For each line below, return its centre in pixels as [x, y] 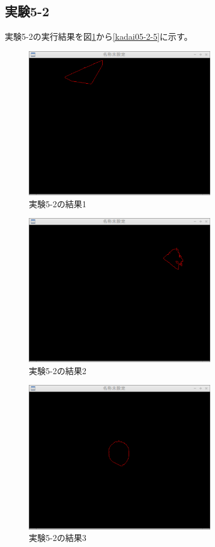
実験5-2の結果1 [58, 203]
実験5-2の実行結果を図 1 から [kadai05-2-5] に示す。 [99, 36]
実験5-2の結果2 [58, 370]
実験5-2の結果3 [58, 538]
